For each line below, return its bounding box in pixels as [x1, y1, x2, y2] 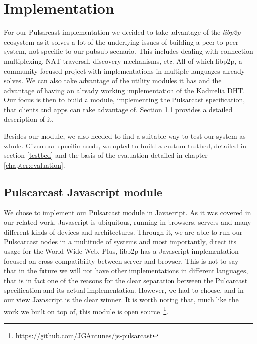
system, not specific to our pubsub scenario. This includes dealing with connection [4, 46, 253, 56]
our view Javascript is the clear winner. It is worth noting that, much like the [4, 294, 239, 304]
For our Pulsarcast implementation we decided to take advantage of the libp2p [4, 27, 241, 37]
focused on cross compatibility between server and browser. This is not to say [4, 255, 239, 266]
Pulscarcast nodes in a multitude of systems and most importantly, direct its [4, 236, 236, 246]
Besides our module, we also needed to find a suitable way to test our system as [4, 131, 246, 141]
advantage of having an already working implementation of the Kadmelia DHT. [4, 85, 245, 95]
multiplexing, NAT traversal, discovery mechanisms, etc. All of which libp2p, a [4, 55, 242, 66]
